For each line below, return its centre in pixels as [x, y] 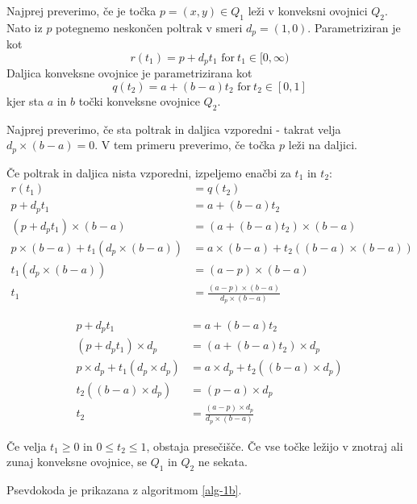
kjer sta [25, 100]
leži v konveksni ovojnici [308, 10]
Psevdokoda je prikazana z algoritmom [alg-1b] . [124, 490]
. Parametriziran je [354, 27]
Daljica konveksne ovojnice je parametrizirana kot [129, 73]
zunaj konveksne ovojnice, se [77, 462]
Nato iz [25, 27]
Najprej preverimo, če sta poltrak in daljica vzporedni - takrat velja [174, 129]
